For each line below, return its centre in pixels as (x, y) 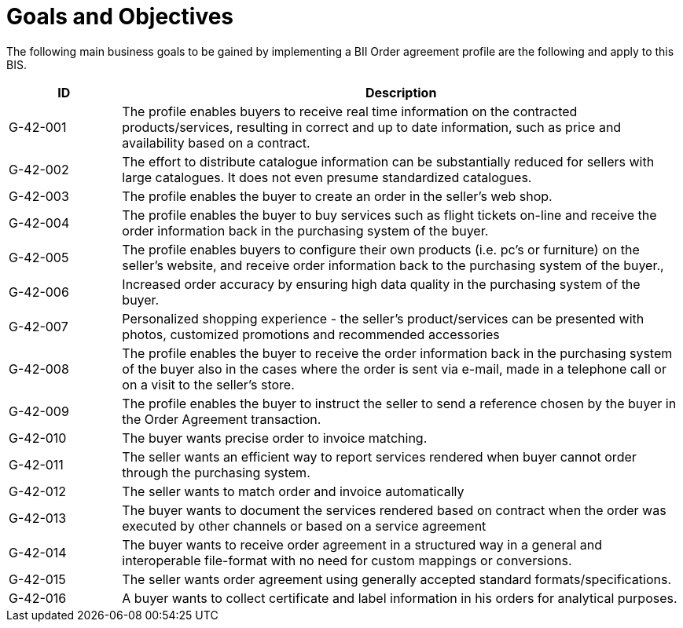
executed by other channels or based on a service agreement (304, 526)
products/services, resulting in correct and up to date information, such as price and (372, 127)
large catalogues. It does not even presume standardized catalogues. (327, 177)
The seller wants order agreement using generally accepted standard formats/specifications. (397, 579)
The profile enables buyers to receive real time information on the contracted (350, 111)
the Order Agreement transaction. (222, 419)
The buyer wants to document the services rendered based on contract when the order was (394, 510)
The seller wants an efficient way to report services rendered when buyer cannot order (379, 456)
